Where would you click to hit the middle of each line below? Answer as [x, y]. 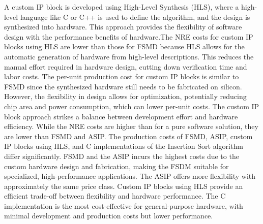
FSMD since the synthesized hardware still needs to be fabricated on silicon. [123, 86]
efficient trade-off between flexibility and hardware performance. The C [115, 196]
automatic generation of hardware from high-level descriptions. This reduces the [129, 56]
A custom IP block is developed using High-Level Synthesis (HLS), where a [122, 7]
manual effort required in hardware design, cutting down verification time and [126, 66]
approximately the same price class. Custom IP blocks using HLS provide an [124, 186]
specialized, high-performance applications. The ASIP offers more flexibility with [130, 176]
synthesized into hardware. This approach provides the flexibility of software [123, 27]
